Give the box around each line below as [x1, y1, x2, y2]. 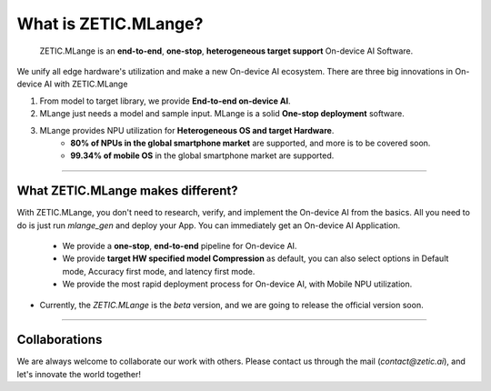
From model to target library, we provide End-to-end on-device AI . [39, 95, 291, 106]
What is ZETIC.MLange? [16, 14, 204, 34]
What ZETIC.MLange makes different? [16, 183, 238, 199]
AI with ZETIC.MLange [44, 78, 128, 90]
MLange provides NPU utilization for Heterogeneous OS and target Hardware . [39, 125, 335, 135]
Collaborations [16, 332, 103, 347]
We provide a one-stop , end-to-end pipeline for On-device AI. [62, 240, 297, 251]
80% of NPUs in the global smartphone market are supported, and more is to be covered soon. [70, 137, 431, 148]
